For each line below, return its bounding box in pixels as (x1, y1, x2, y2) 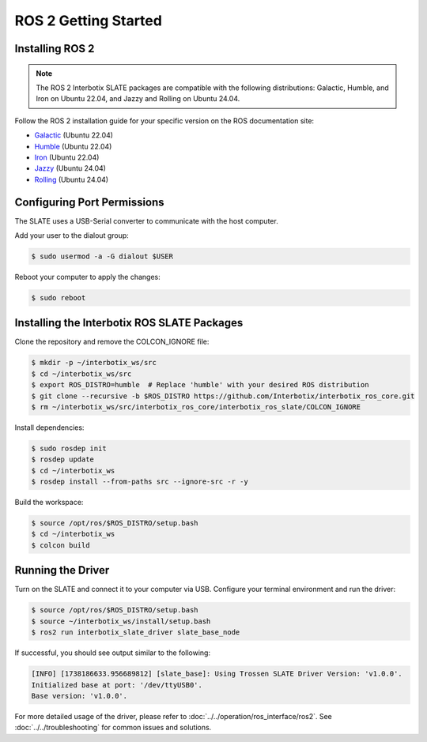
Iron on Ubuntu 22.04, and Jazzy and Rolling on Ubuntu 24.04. (36, 94, 240, 104)
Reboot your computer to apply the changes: (14, 272, 161, 281)
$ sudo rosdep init (31, 443, 107, 453)
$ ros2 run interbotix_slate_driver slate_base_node (31, 628, 240, 637)
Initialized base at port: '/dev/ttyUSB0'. (31, 680, 203, 689)
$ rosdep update (31, 455, 95, 464)
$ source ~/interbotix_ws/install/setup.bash (31, 616, 211, 626)
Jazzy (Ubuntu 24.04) (34, 164, 107, 173)
